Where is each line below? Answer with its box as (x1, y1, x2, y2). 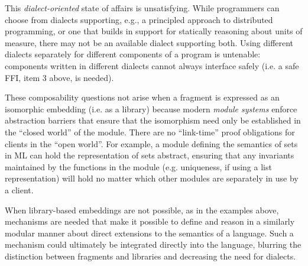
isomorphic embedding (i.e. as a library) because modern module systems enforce (5, 102, 297, 115)
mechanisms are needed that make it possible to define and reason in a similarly (5, 215, 295, 228)
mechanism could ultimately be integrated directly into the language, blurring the (5, 238, 301, 251)
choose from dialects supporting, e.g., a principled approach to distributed (5, 13, 273, 25)
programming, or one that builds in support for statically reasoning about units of (5, 25, 303, 37)
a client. (5, 183, 34, 196)
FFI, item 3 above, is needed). (5, 71, 114, 83)
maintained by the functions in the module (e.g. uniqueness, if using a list (5, 160, 272, 173)
